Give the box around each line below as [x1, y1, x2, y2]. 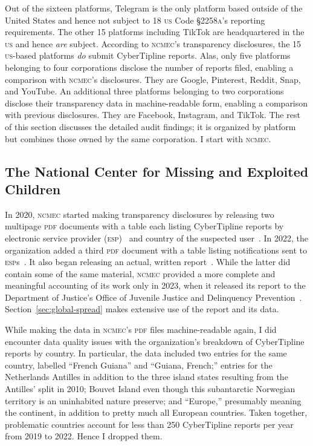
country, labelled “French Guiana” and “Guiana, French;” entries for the [5, 358, 273, 371]
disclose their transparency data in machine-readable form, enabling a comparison [5, 96, 308, 109]
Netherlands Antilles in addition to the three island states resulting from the [5, 370, 288, 383]
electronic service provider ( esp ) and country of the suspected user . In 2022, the [5, 231, 308, 244]
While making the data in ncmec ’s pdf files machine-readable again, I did [5, 323, 277, 336]
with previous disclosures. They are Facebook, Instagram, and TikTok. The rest [5, 108, 300, 121]
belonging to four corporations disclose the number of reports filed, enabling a [5, 61, 294, 73]
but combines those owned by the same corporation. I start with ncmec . [5, 132, 271, 145]
